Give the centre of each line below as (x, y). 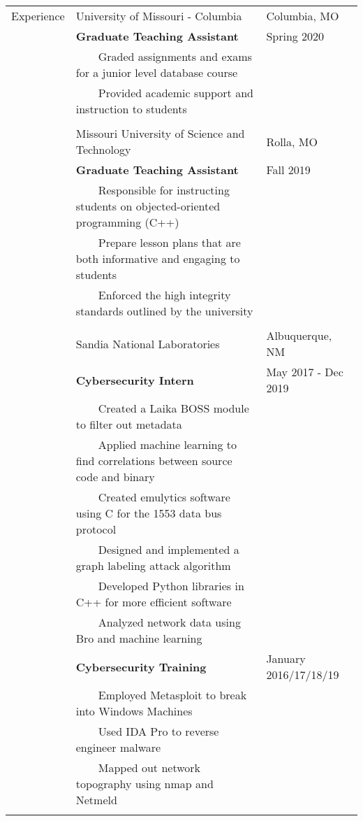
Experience (38, 16)
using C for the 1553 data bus (149, 513)
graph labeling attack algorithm (153, 565)
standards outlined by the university (164, 311)
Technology (103, 149)
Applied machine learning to (168, 444)
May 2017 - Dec (305, 372)
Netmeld (96, 800)
